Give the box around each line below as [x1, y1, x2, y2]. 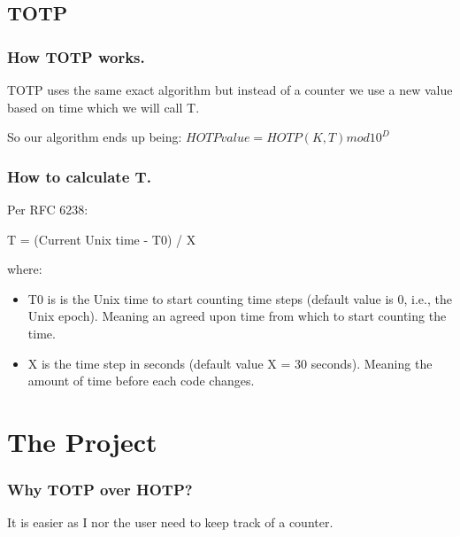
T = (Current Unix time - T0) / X [7, 230, 196, 248]
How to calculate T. [7, 165, 151, 187]
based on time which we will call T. [7, 97, 200, 116]
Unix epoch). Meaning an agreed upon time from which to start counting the [27, 307, 447, 325]
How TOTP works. [7, 45, 145, 67]
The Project [7, 423, 157, 459]
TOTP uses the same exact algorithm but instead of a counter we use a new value [7, 81, 453, 98]
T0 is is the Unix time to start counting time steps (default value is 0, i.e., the [27, 289, 452, 307]
